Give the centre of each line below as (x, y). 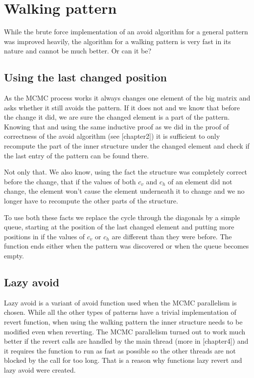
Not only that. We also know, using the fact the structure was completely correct (126, 172)
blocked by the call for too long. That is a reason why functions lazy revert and (123, 360)
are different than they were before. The (172, 236)
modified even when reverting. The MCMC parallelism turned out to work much (125, 331)
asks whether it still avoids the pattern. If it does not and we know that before (122, 107)
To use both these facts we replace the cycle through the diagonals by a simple (122, 217)
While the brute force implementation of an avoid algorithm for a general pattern (126, 32)
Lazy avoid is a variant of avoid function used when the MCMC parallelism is (120, 302)
